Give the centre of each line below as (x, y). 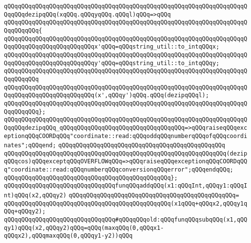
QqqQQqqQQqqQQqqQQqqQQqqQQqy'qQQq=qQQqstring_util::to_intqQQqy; (112, 63)
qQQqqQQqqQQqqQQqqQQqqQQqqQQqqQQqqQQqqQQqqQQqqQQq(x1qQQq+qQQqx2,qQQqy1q (126, 203)
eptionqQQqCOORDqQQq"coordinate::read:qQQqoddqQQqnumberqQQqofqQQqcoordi (126, 136)
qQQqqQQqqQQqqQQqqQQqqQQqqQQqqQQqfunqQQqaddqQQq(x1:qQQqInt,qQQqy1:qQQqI (126, 186)
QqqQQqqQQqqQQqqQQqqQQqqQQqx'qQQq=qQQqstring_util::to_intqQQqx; (112, 47)
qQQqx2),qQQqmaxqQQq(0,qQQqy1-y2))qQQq (68, 236)
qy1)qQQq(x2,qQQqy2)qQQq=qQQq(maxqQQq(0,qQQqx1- (84, 228)
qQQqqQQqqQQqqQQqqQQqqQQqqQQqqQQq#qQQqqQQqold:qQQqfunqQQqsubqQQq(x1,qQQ (126, 220)
